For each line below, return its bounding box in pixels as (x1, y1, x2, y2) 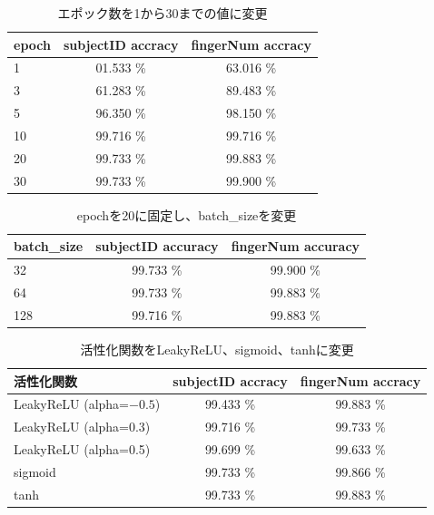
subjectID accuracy (95, 237, 219, 256)
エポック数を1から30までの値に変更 (57, 4, 268, 22)
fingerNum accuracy (231, 237, 360, 256)
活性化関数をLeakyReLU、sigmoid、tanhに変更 (80, 339, 354, 358)
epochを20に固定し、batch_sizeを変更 (76, 205, 297, 224)
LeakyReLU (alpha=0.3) (14, 417, 151, 436)
